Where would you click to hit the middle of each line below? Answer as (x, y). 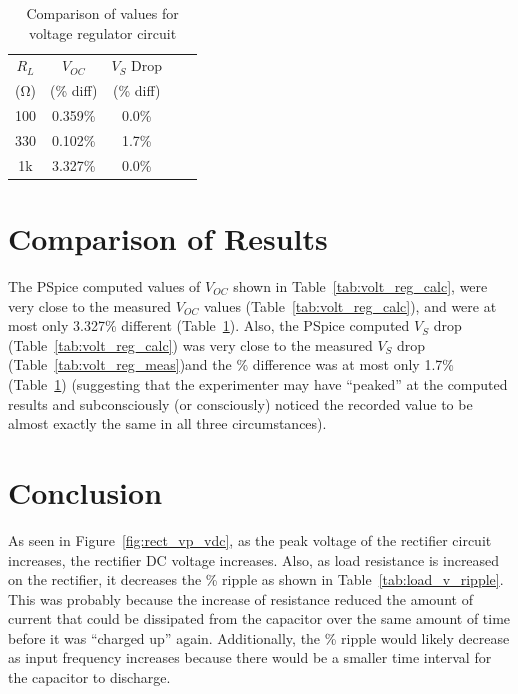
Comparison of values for (102, 13)
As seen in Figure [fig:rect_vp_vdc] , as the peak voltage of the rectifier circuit (250, 539)
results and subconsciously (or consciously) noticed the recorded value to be (240, 403)
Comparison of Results (168, 238)
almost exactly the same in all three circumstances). (167, 423)
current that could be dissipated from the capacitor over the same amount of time (259, 618)
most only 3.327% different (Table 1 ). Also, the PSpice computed (209, 325)
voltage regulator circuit (102, 32)
